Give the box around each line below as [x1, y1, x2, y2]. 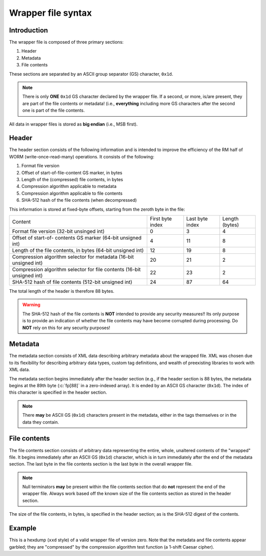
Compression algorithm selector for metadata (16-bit [12, 253, 134, 260]
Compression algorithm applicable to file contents [21, 190, 123, 196]
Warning [22, 302, 40, 308]
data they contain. [22, 419, 59, 425]
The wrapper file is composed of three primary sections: [9, 39, 124, 45]
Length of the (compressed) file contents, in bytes [21, 177, 123, 183]
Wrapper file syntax [9, 7, 92, 18]
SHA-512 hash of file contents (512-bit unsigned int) [12, 278, 133, 285]
